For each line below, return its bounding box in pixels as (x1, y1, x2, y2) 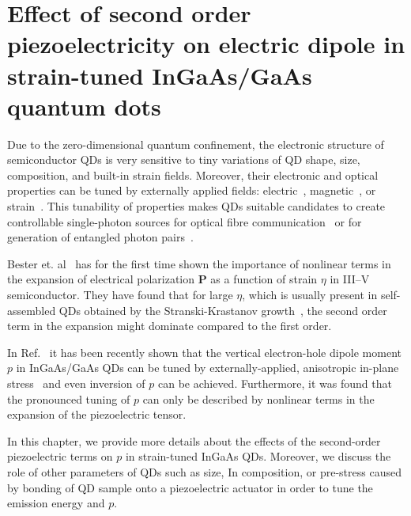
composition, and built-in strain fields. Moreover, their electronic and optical (7, 166, 379, 183)
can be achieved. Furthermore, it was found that (157, 375, 392, 391)
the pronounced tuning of (7, 390, 130, 407)
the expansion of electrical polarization (7, 271, 195, 287)
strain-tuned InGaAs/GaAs (7, 59, 312, 91)
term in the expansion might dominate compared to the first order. (7, 317, 332, 334)
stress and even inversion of (7, 375, 145, 391)
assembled (7, 302, 56, 318)
